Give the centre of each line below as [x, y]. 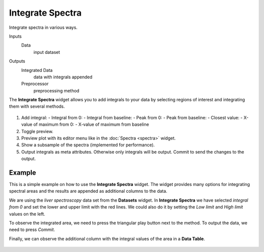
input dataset [47, 52]
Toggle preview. [37, 131]
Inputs [15, 36]
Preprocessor [35, 84]
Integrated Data [37, 70]
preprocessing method [56, 91]
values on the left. [27, 214]
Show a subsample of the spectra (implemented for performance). [88, 145]
